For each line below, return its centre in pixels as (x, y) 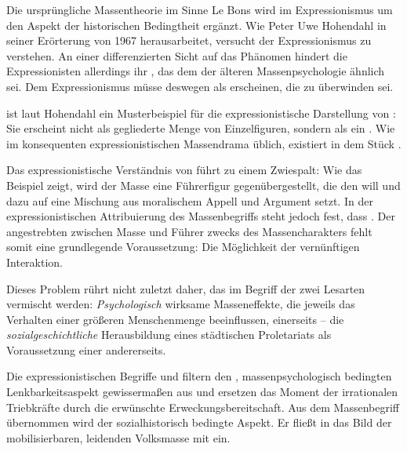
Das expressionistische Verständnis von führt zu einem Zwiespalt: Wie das (184, 170)
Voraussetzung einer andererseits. (86, 349)
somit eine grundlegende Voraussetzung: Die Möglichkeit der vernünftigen (183, 247)
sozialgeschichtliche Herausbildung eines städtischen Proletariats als (169, 335)
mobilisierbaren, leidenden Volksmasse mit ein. (118, 437)
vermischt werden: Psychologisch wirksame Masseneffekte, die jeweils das (181, 304)
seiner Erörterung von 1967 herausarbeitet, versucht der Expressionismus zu (189, 40)
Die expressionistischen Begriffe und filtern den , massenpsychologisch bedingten (199, 376)
